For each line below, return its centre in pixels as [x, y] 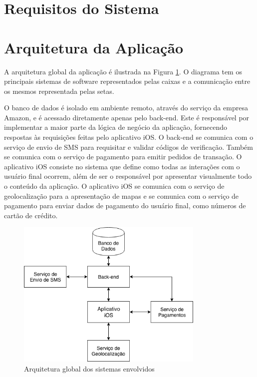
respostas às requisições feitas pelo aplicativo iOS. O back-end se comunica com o [129, 137]
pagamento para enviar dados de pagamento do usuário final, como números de [125, 205]
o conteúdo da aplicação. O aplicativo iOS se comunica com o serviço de [114, 186]
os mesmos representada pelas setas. [59, 91]
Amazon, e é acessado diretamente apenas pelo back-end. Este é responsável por [127, 117]
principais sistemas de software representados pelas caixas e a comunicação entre [127, 81]
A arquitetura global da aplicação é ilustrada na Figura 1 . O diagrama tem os [123, 71]
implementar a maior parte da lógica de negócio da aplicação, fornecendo [116, 127]
